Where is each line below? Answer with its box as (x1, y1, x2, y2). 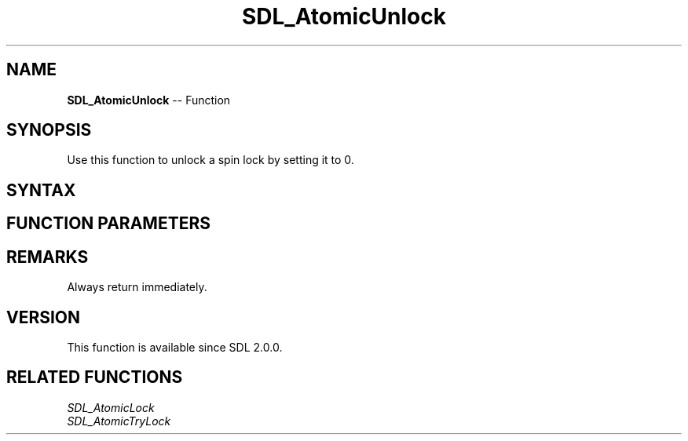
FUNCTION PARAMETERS (6, 213, 210, 234)
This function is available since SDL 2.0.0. (67, 340, 283, 354)
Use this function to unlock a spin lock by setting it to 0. (67, 153, 354, 167)
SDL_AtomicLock (67, 400, 155, 414)
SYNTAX (6, 180, 76, 200)
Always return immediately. (67, 280, 207, 294)
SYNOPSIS (6, 120, 92, 140)
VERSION (6, 307, 81, 327)
